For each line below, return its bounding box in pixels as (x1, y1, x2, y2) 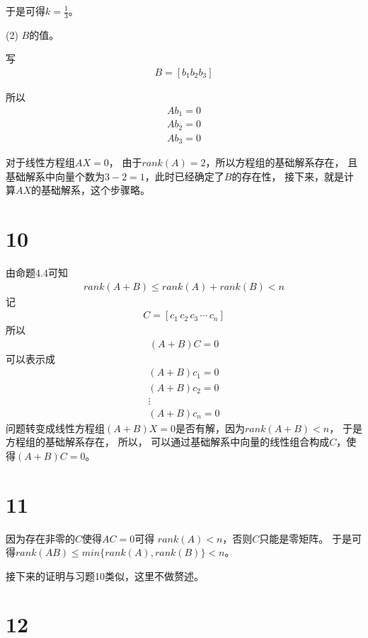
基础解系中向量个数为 (6, 168, 105, 183)
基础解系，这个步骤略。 (41, 182, 151, 197)
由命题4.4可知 (6, 265, 68, 279)
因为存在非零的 (6, 530, 75, 545)
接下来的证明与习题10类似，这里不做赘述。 (6, 568, 204, 583)
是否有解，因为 (175, 420, 245, 435)
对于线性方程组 (6, 155, 75, 170)
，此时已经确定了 (144, 168, 224, 183)
